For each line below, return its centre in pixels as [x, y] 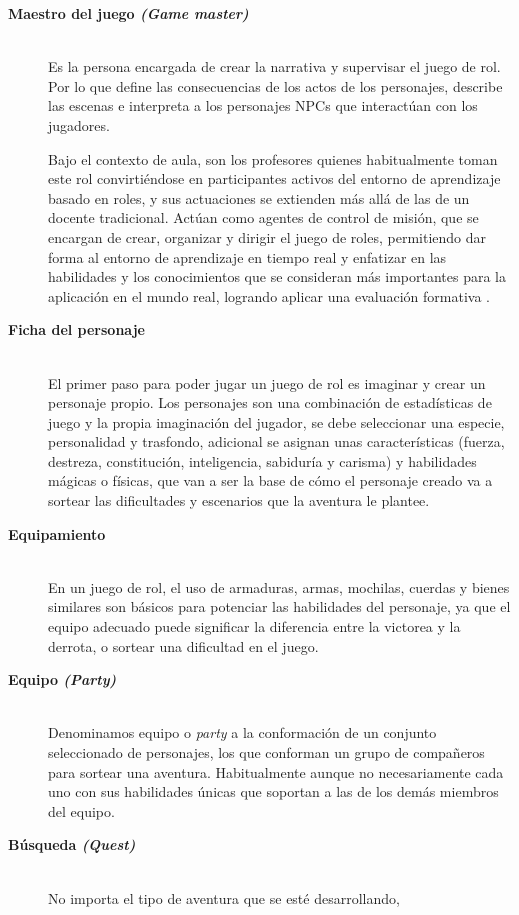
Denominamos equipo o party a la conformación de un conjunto [242, 732]
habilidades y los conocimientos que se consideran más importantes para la [277, 276]
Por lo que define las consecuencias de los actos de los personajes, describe [275, 85]
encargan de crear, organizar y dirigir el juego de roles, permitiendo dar [267, 236]
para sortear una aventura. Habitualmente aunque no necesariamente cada [276, 771]
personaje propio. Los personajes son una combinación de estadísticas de [270, 402]
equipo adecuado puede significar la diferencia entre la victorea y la [254, 626]
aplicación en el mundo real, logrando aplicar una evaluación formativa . [269, 295]
